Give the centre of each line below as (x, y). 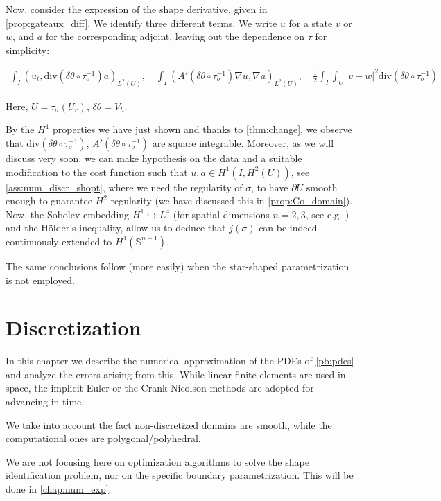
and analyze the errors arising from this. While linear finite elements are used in (176, 374)
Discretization (73, 327)
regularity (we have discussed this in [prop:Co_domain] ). (232, 201)
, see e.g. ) (327, 214)
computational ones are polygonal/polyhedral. (103, 438)
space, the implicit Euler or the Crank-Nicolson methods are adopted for (160, 388)
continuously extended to (59, 241)
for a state (311, 23)
